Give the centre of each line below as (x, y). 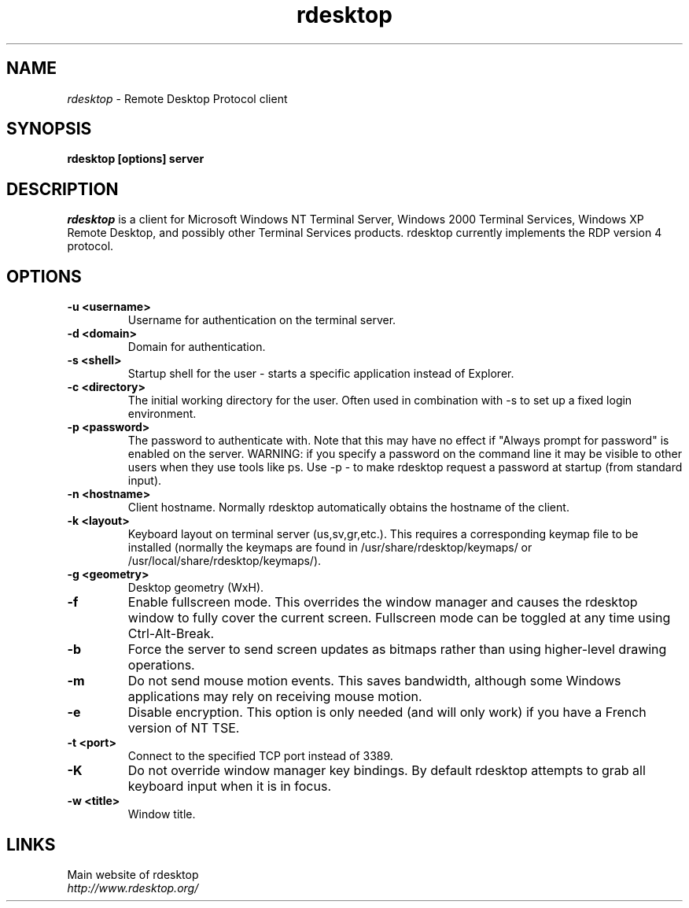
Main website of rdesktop (133, 874)
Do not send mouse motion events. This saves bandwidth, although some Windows (374, 681)
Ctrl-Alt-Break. (171, 634)
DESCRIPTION (63, 189)
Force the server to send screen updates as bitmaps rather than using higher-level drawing (397, 650)
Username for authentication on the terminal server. (262, 320)
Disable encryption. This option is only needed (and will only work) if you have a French (387, 712)
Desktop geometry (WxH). (196, 588)
